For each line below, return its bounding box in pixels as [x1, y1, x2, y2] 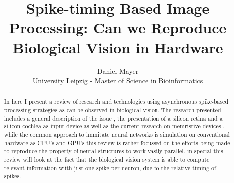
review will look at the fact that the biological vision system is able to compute [4, 155, 210, 164]
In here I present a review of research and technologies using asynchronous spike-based [4, 97, 229, 106]
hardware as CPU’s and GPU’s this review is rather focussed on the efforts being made [4, 138, 230, 147]
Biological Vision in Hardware [12, 37, 223, 57]
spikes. [4, 172, 21, 180]
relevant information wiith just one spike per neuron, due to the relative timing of [4, 163, 216, 172]
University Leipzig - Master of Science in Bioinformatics [32, 75, 203, 86]
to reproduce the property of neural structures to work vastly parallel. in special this [4, 147, 223, 155]
